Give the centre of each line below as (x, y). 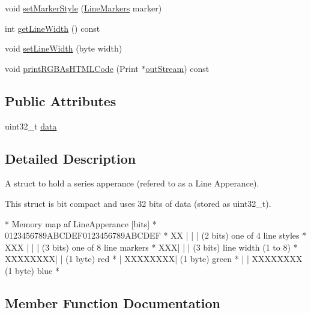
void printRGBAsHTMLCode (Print (72, 68)
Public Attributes (61, 100)
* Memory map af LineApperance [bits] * (81, 223)
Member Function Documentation (113, 303)
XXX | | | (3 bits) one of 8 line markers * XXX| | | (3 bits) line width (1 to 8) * (151, 247)
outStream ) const (177, 68)
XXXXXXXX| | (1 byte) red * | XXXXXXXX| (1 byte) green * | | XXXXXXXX (154, 259)
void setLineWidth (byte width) (64, 48)
